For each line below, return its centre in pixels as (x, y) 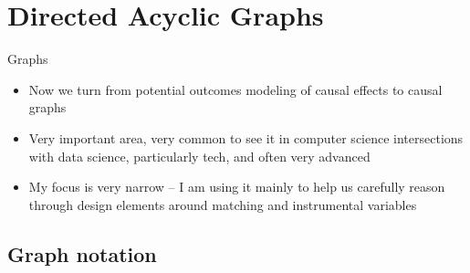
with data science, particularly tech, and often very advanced (199, 156)
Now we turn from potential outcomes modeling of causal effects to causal (235, 89)
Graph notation (82, 253)
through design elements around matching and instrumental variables (223, 204)
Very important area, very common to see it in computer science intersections (246, 137)
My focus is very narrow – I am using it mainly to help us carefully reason (237, 187)
